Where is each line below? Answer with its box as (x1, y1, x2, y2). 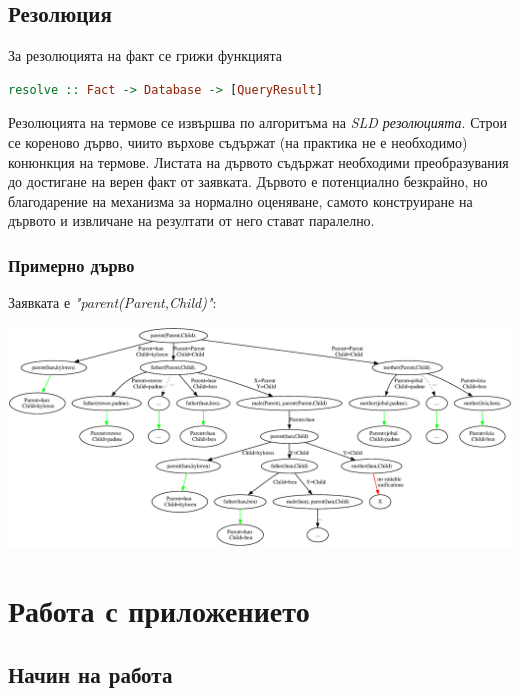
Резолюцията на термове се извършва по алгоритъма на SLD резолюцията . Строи (8, 112, 508, 133)
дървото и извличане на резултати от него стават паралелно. (8, 210, 375, 231)
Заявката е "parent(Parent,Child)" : (8, 292, 217, 313)
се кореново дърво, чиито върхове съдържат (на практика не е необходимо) (8, 131, 468, 152)
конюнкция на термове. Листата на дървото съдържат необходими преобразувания (8, 151, 509, 172)
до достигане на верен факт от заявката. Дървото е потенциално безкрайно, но (8, 171, 488, 192)
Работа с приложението (8, 590, 310, 631)
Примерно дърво (8, 252, 135, 277)
